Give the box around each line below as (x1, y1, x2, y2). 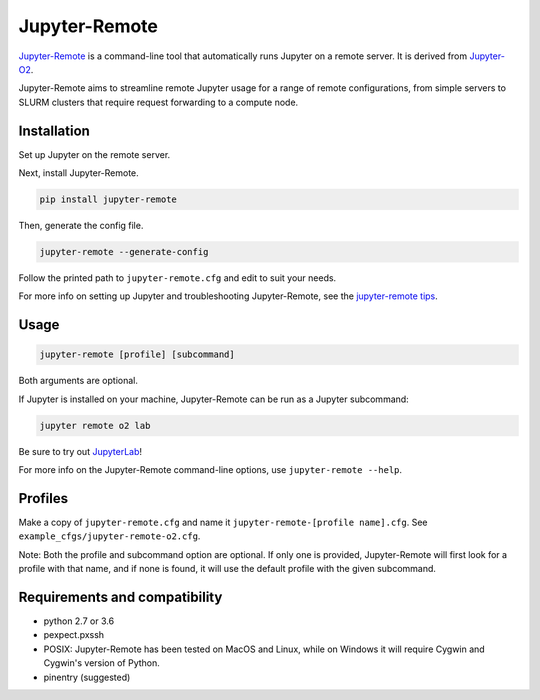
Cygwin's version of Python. (43, 657, 160, 669)
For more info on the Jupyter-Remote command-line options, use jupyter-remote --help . (18, 464, 403, 476)
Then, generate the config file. (18, 219, 144, 231)
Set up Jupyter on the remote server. (18, 148, 171, 160)
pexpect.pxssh (43, 629, 105, 641)
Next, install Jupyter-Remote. (18, 167, 139, 179)
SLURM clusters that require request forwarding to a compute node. (18, 96, 299, 108)
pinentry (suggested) (43, 671, 131, 683)
